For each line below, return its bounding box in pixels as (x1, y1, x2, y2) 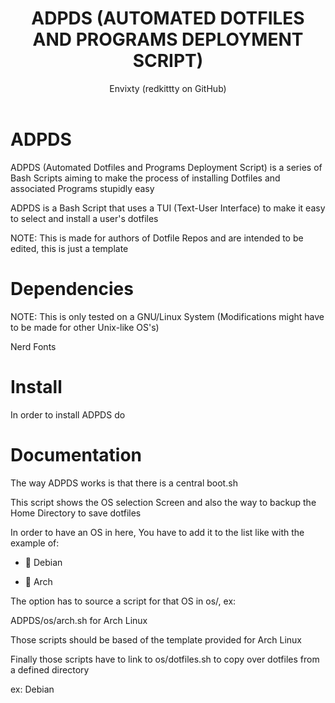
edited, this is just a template (10, 242, 129, 254)
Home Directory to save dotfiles (10, 507, 142, 519)
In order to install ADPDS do (10, 408, 126, 421)
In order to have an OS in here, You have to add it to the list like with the (10, 526, 305, 538)
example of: (10, 537, 60, 549)
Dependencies (10, 277, 134, 300)
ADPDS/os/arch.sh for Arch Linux (10, 614, 148, 626)
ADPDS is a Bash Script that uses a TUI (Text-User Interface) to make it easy (10, 202, 326, 214)
